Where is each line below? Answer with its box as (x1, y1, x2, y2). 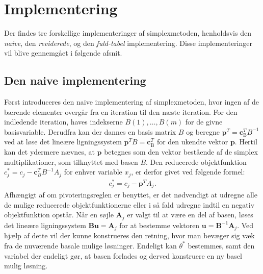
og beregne (186, 126, 220, 137)
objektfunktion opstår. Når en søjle (4, 209, 114, 220)
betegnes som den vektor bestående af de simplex (104, 146, 258, 157)
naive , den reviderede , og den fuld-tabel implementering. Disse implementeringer (4, 37, 252, 48)
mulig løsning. (4, 260, 48, 271)
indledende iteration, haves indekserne (4, 116, 123, 127)
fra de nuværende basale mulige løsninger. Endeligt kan (4, 240, 177, 251)
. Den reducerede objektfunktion (146, 156, 247, 167)
